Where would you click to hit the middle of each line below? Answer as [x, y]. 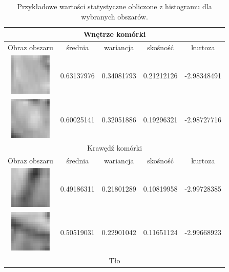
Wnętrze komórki [114, 34]
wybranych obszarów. [114, 16]
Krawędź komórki [115, 147]
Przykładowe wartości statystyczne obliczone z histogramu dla [114, 6]
